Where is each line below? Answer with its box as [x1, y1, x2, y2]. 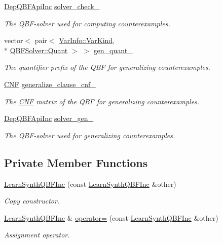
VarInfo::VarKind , [59, 35, 115, 46]
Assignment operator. [4, 229, 70, 240]
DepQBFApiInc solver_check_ [4, 1, 100, 11]
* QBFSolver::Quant [4, 45, 68, 55]
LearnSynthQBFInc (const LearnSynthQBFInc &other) [4, 178, 176, 189]
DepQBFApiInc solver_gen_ [4, 113, 94, 124]
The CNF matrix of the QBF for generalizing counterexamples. [4, 96, 200, 106]
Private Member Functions [4, 154, 148, 170]
